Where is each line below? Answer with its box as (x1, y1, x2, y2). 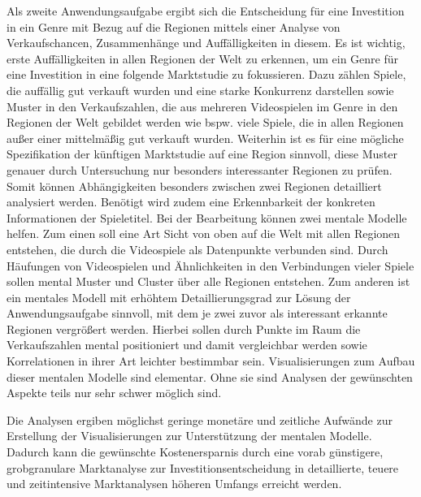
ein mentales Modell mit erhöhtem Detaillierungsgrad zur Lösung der (7, 288, 351, 305)
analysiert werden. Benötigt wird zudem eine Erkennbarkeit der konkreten (7, 193, 375, 210)
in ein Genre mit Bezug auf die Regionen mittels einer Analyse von (7, 18, 341, 35)
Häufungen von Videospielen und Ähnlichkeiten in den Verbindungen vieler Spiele (7, 257, 414, 274)
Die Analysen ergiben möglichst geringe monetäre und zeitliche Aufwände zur (7, 411, 393, 428)
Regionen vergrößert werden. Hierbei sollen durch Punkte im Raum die (7, 320, 361, 337)
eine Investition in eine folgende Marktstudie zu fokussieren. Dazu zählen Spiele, (7, 66, 406, 83)
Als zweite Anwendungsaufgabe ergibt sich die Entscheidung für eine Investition (7, 2, 405, 19)
